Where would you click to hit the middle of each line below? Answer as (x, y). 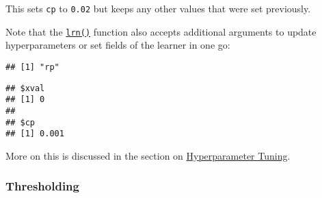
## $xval (25, 88)
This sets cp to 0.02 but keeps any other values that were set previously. (158, 8)
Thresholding (42, 186)
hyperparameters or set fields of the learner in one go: (118, 45)
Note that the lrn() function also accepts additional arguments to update (161, 31)
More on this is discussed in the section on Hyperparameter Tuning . (148, 155)
